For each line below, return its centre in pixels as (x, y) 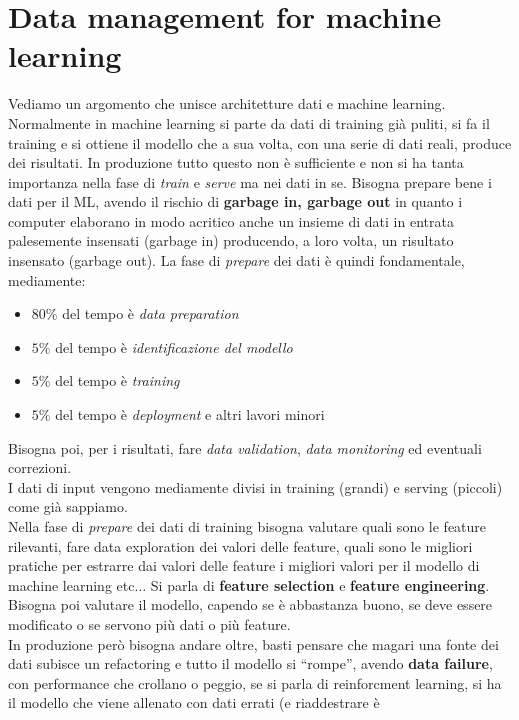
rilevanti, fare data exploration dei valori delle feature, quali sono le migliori (240, 545)
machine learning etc (71, 584)
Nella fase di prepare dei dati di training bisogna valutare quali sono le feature (247, 526)
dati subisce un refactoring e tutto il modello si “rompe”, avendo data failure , (250, 663)
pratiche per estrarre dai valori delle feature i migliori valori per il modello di (244, 565)
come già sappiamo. (68, 506)
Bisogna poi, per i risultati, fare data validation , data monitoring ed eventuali (245, 447)
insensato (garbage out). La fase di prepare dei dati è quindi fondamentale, (236, 260)
